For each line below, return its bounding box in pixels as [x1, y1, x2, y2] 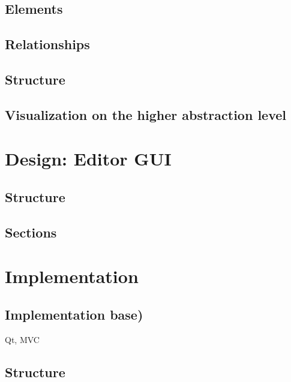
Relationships [5, 35, 90, 53]
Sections [5, 222, 57, 241]
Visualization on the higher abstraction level [5, 105, 286, 124]
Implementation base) [5, 305, 143, 323]
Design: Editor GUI [5, 146, 172, 171]
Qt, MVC [5, 333, 40, 345]
